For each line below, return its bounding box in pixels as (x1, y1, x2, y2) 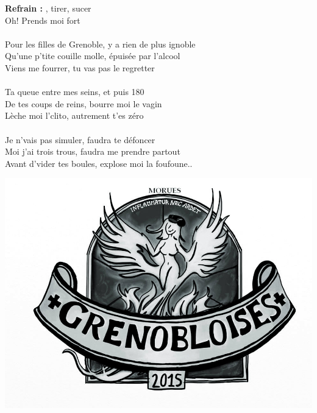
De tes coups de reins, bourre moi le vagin (5, 97, 162, 110)
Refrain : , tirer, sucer (5, 2, 91, 14)
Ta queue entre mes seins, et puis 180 (5, 85, 144, 98)
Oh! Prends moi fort (5, 13, 80, 26)
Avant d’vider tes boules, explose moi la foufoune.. (5, 157, 193, 169)
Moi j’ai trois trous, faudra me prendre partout (5, 145, 180, 158)
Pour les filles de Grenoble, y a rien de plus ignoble (5, 37, 196, 50)
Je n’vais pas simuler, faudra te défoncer (5, 133, 155, 146)
